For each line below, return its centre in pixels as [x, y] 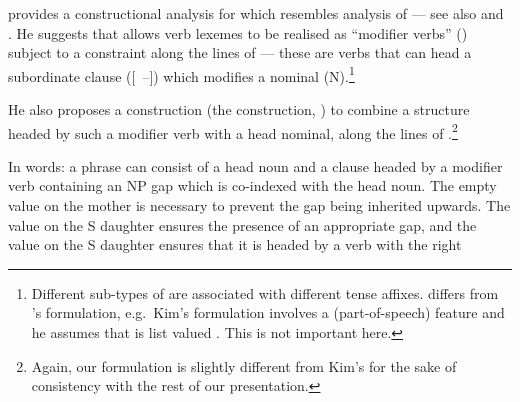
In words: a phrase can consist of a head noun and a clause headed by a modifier [255, 165]
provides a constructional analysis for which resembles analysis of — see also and [256, 13]
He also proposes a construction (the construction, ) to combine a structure [239, 109]
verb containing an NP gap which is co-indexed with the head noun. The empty [252, 185]
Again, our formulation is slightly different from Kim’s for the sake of [244, 365]
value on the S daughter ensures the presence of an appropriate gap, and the [242, 224]
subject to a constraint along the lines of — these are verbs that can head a [240, 52]
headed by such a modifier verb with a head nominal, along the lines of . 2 [233, 131]
